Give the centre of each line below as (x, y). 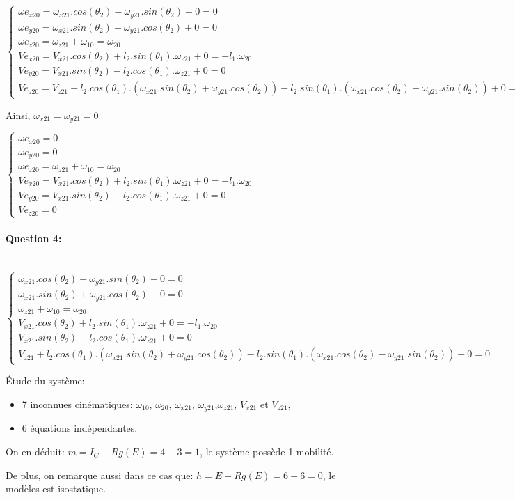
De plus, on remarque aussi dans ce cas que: (100, 475)
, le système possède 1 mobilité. (267, 451)
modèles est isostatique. (56, 489)
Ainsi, (18, 115)
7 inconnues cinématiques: (77, 404)
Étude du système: (45, 381)
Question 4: (34, 238)
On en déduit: (35, 451)
